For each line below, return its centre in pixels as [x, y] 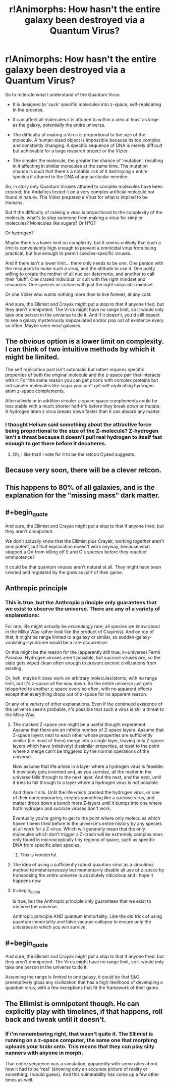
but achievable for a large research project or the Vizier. [70, 150]
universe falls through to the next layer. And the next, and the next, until [87, 777]
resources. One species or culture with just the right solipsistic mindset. [80, 284]
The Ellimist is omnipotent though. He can [72, 1003]
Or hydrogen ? [19, 233]
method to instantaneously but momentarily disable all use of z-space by [88, 870]
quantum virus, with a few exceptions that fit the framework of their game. [82, 988]
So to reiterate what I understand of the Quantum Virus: [63, 94]
